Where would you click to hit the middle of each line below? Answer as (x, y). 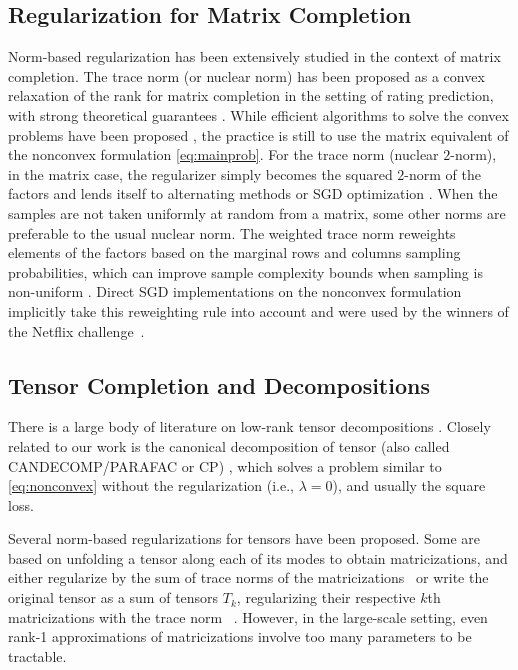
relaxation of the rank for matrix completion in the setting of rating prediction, (251, 95)
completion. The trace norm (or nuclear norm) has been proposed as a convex (246, 75)
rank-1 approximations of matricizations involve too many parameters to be (240, 636)
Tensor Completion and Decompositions (219, 384)
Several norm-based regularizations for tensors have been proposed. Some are (244, 538)
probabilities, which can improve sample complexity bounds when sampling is (245, 271)
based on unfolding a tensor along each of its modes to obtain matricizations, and (258, 557)
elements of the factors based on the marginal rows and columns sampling (234, 252)
